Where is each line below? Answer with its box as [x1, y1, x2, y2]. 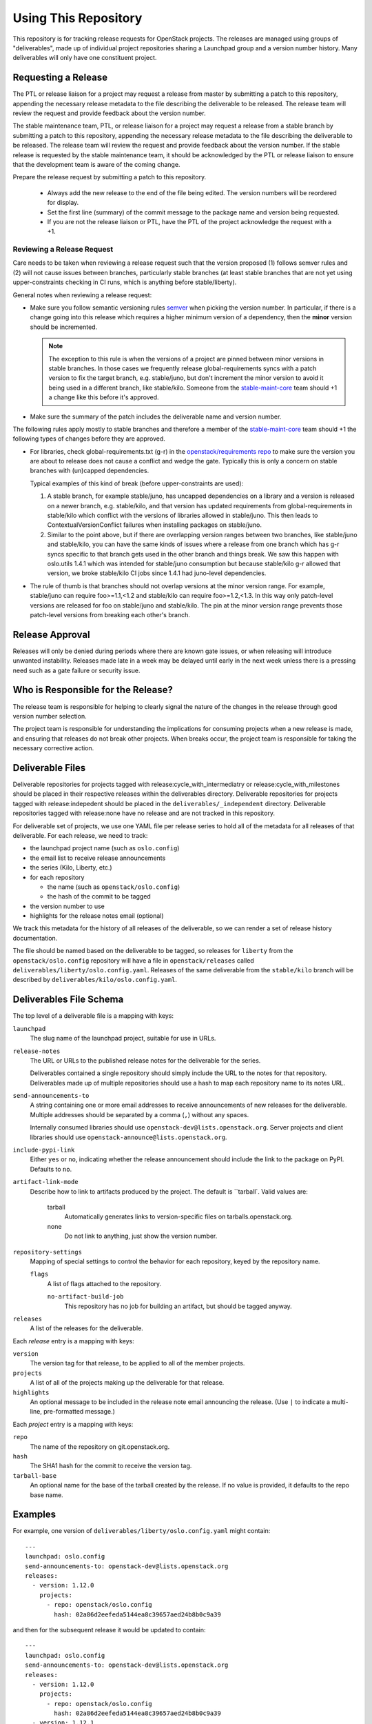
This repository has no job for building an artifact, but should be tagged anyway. [64, 1302, 292, 1310]
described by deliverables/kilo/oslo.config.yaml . [12, 976, 177, 984]
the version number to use [30, 902, 105, 910]
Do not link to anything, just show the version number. [64, 1232, 218, 1241]
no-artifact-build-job [47, 1293, 124, 1301]
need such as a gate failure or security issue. [12, 666, 141, 674]
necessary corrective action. [12, 744, 94, 752]
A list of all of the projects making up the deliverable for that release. [30, 1379, 225, 1387]
